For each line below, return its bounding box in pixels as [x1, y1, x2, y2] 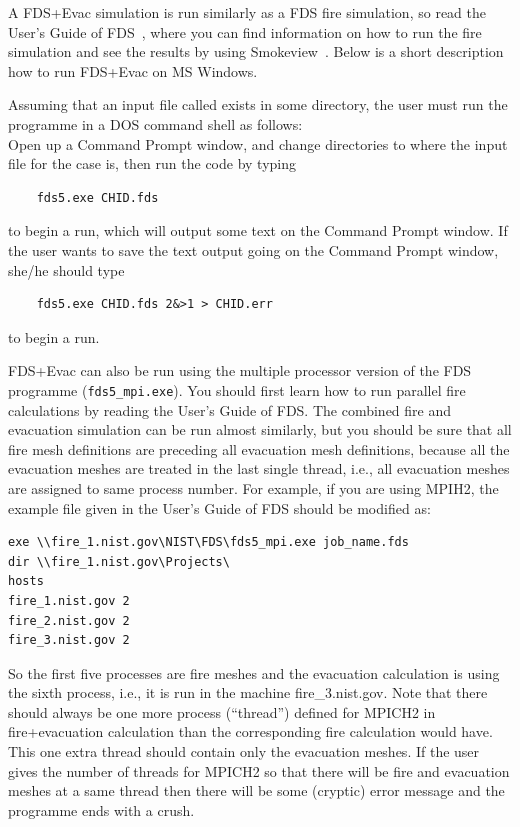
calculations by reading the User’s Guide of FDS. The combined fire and [8, 399, 452, 420]
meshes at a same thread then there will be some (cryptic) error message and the [8, 780, 505, 801]
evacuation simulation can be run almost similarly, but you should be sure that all [8, 419, 512, 440]
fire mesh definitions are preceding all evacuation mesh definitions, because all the [8, 438, 510, 459]
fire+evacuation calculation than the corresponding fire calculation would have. [8, 721, 493, 742]
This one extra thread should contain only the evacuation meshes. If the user [8, 741, 480, 762]
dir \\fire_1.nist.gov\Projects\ [8, 554, 230, 569]
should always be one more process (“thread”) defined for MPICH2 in [8, 701, 436, 722]
